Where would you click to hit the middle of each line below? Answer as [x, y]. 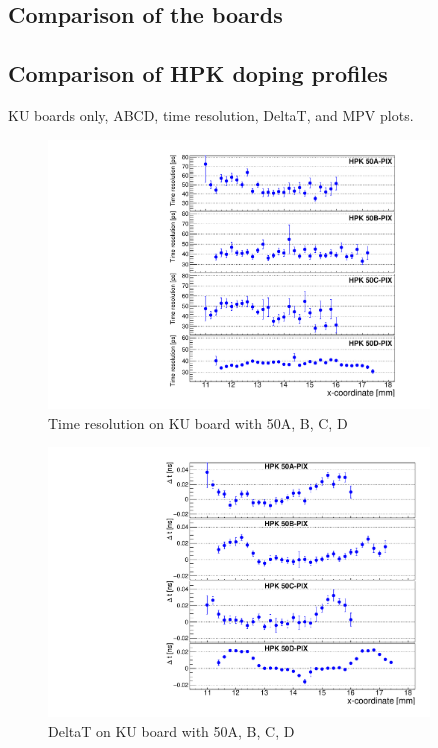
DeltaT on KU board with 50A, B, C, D [171, 730]
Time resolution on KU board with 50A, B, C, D [198, 422]
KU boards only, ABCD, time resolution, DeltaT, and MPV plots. [211, 114]
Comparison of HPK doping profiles [198, 73]
